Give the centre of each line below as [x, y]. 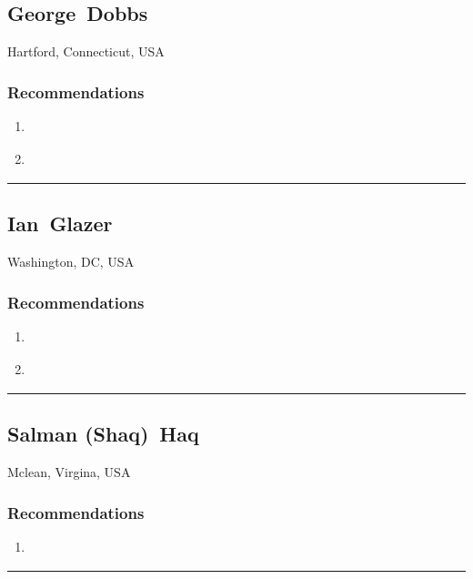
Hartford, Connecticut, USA [86, 51]
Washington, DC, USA [71, 262]
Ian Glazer [60, 223]
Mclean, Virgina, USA [69, 472]
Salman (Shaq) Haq [103, 434]
